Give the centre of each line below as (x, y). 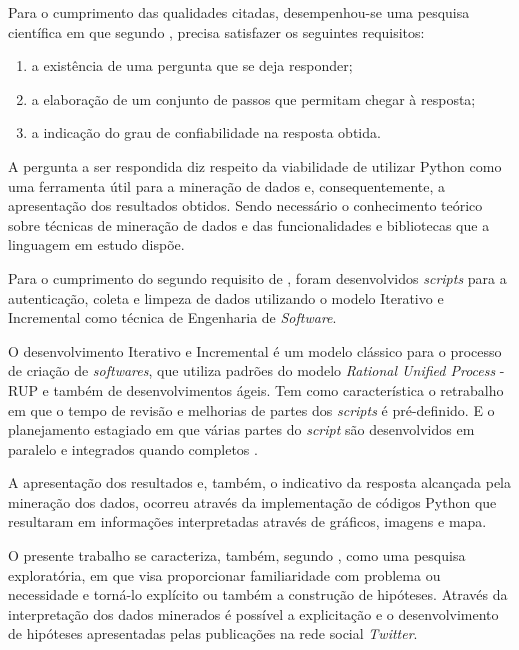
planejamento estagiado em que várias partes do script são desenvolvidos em (241, 429)
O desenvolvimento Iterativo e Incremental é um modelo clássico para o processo (255, 350)
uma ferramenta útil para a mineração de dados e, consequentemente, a (226, 185)
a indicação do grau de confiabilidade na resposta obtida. (206, 132)
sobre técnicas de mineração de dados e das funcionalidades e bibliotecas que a (249, 224)
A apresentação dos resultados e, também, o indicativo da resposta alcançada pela (259, 482)
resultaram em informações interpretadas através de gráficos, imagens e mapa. (247, 521)
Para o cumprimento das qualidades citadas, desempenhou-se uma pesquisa (239, 12)
